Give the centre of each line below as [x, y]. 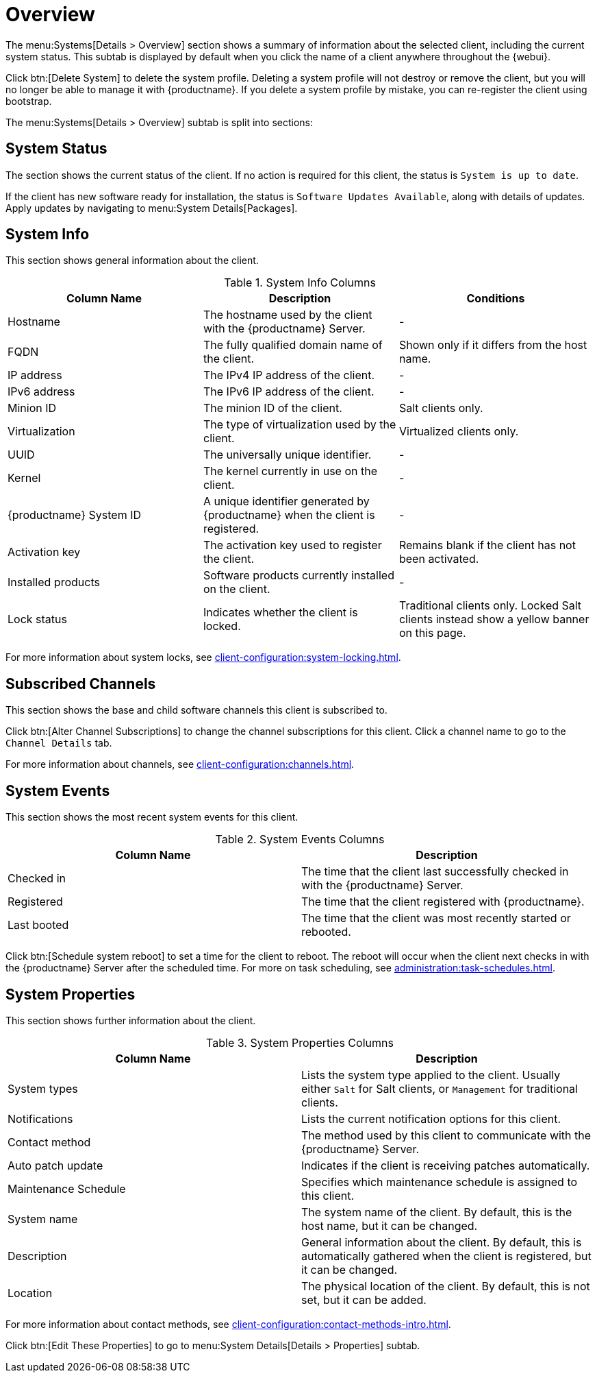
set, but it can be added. [364, 1300]
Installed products [54, 582]
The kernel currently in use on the [290, 471]
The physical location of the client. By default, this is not [446, 1286]
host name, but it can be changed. [390, 1225]
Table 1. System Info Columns [300, 283]
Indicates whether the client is [280, 613]
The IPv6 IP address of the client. [289, 392]
